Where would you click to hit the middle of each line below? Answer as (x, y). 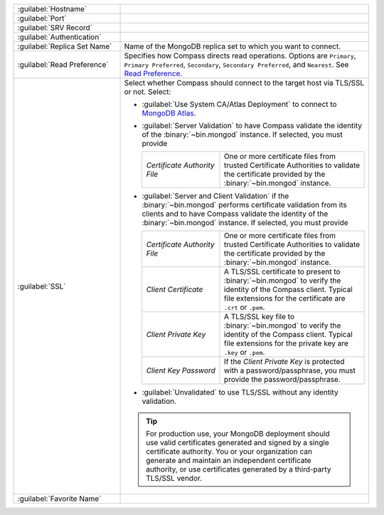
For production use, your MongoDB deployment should (238, 433)
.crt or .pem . (245, 307)
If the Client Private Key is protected (284, 361)
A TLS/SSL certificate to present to (282, 272)
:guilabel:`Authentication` (59, 37)
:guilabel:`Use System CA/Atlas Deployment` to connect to (239, 104)
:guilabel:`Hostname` (52, 9)
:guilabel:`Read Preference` (63, 64)
